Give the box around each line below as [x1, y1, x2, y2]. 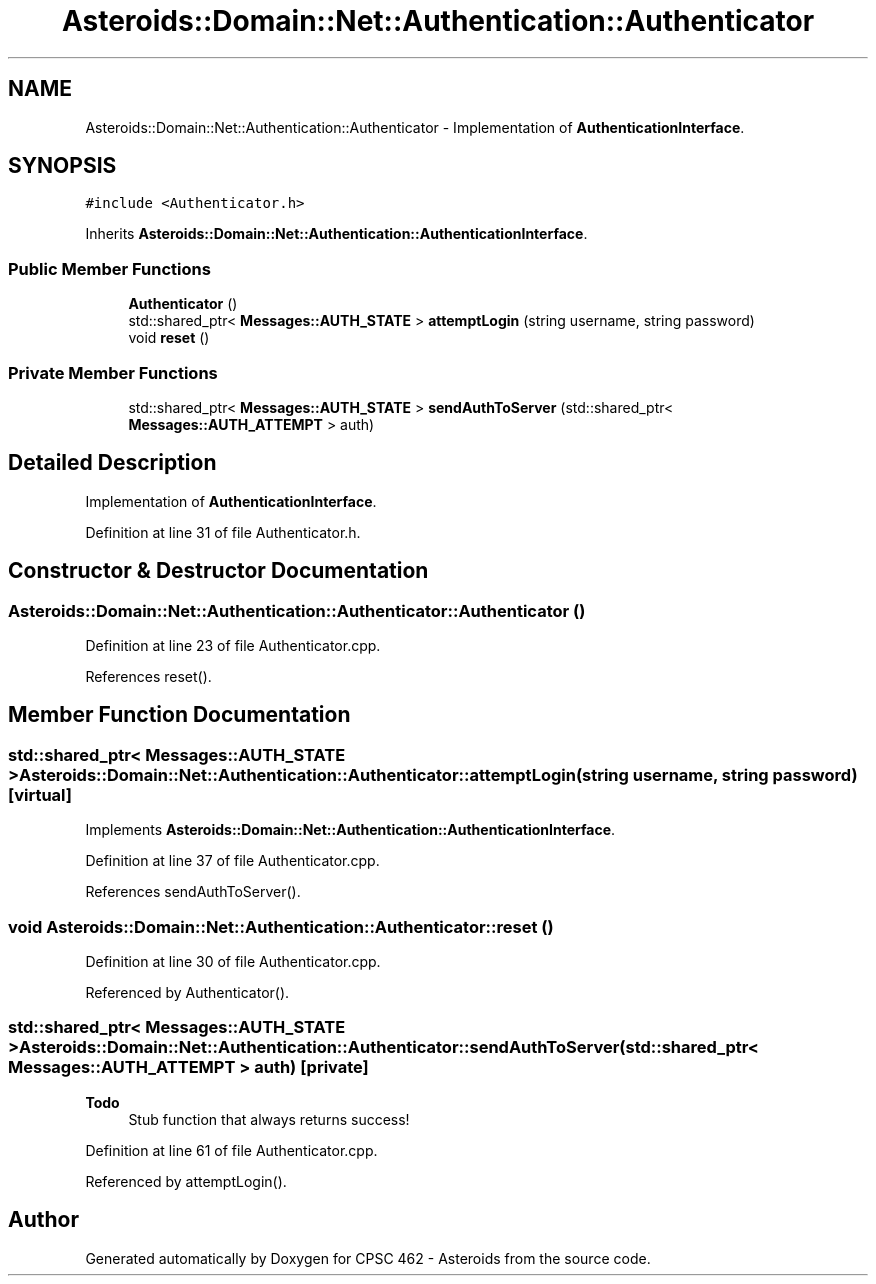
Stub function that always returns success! [128, 1110, 410, 1128]
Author [8, 1207, 79, 1233]
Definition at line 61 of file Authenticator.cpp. [85, 1141, 378, 1159]
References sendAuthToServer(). [85, 883, 301, 901]
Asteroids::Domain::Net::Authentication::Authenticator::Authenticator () [8, 600, 586, 621]
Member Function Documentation [8, 702, 351, 728]
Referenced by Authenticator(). [85, 983, 290, 1001]
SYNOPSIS [8, 153, 117, 179]
